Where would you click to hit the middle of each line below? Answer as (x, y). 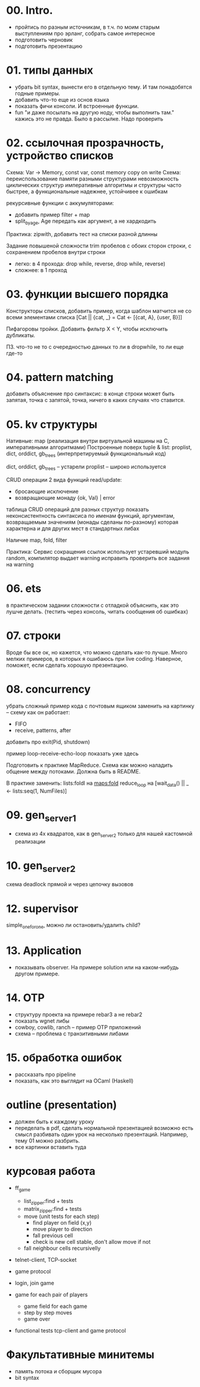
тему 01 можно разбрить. (47, 1140)
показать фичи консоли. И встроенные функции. (77, 106)
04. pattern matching (60, 377)
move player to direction (62, 1229)
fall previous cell (53, 1235)
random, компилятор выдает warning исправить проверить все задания (98, 558)
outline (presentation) (62, 1105)
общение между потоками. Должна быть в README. (73, 771)
